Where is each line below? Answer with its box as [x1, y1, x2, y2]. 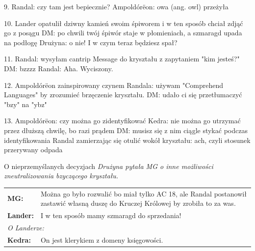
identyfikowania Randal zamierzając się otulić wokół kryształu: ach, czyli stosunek [4, 135, 251, 145]
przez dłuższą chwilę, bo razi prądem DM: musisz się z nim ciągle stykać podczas [4, 125, 248, 135]
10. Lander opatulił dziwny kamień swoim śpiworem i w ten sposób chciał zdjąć [4, 18, 243, 28]
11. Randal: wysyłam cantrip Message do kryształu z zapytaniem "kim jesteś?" [4, 54, 240, 64]
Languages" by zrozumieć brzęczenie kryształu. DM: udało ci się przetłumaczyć [4, 89, 242, 100]
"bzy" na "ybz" [4, 99, 47, 109]
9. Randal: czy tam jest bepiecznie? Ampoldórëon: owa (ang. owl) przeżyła [4, 1, 229, 11]
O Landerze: [7, 222, 44, 232]
